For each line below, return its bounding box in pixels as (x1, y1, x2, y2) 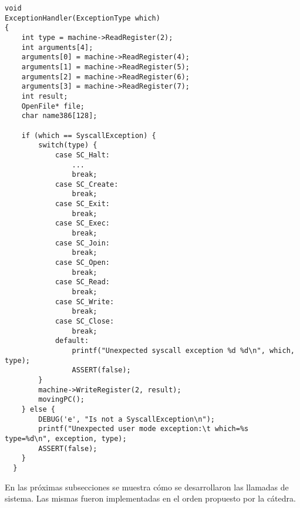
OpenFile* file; (21, 102, 85, 110)
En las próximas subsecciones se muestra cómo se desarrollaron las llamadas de (5, 480, 289, 493)
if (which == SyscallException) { (21, 131, 156, 140)
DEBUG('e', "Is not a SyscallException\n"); (38, 415, 215, 423)
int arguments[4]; (21, 43, 93, 52)
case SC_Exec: (55, 219, 110, 228)
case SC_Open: (55, 258, 110, 267)
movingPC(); (38, 395, 85, 404)
